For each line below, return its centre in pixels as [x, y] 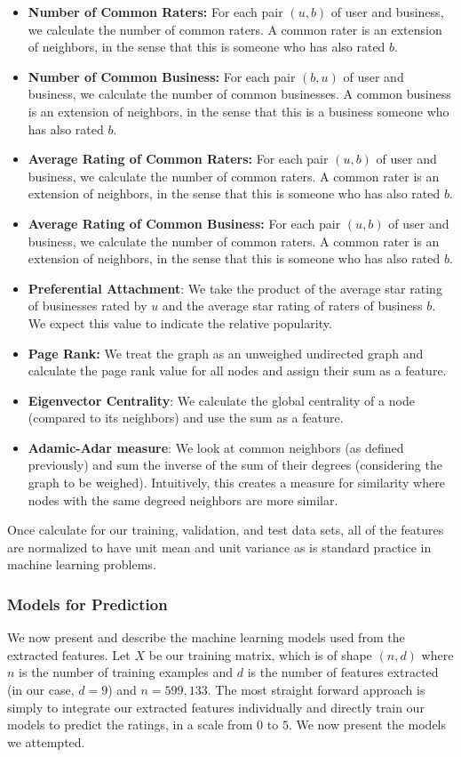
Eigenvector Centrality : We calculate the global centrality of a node [221, 400]
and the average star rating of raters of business [292, 306]
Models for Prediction [87, 604]
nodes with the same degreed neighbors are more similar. [183, 499]
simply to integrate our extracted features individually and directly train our [216, 707]
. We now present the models [367, 725]
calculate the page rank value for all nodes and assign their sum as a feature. [237, 370]
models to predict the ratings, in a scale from [130, 725]
